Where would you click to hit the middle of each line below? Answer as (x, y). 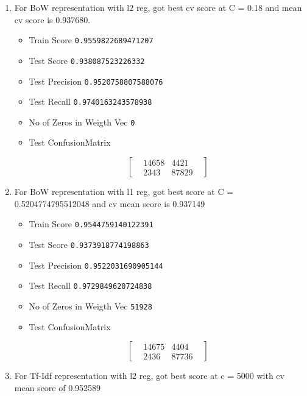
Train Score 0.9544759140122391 (91, 224)
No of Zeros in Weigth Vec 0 (82, 122)
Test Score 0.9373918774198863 (89, 244)
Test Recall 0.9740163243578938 (90, 101)
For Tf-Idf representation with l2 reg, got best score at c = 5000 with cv (149, 376)
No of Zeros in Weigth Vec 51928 (90, 306)
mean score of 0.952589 (58, 387)
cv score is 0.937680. (52, 19)
